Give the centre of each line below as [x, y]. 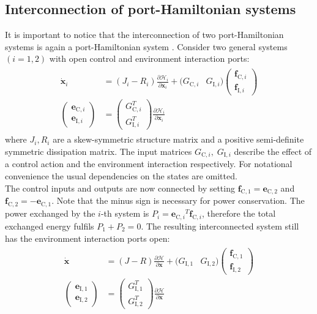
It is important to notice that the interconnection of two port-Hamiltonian [144, 35]
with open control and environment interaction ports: [149, 58]
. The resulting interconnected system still [220, 226]
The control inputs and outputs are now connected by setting [120, 188]
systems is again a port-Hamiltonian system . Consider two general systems [146, 46]
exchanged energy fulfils [50, 226]
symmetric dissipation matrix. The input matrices [99, 151]
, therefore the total [239, 213]
